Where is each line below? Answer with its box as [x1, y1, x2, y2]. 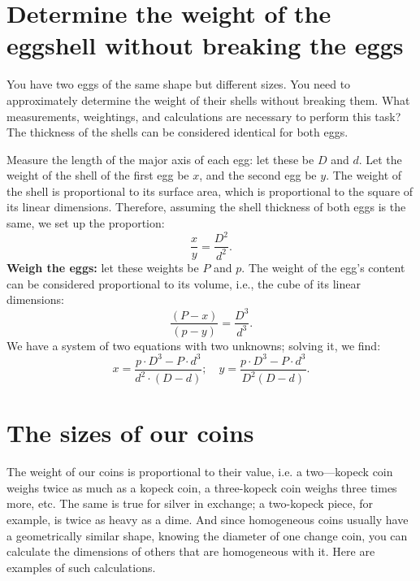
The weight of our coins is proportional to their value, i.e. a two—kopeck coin [6, 463, 393, 480]
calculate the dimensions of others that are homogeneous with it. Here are [6, 543, 375, 560]
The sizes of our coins [6, 416, 254, 449]
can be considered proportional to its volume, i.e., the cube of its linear [6, 275, 361, 292]
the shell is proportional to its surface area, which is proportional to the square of [6, 182, 414, 199]
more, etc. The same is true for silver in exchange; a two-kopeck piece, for [6, 495, 374, 512]
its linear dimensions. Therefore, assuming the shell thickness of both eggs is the [6, 198, 406, 215]
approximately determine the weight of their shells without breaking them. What [6, 91, 410, 108]
